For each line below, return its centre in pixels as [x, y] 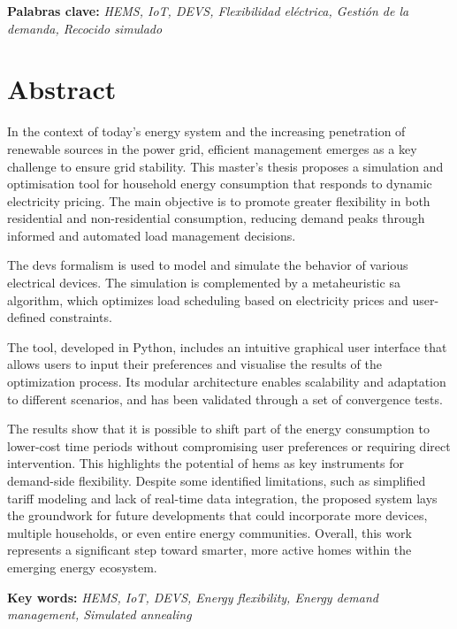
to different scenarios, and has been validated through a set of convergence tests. [225, 399]
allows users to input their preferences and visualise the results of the [194, 364]
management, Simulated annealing [99, 614]
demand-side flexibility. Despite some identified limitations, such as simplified [217, 480]
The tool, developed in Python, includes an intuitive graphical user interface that [227, 346]
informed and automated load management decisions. [152, 235]
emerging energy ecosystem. [82, 567]
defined [27, 317]
